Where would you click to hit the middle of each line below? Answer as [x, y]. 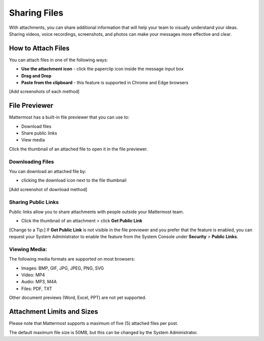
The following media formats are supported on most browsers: [72, 259]
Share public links [39, 133]
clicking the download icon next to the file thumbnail [74, 180]
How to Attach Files [39, 48]
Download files [36, 126]
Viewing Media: [28, 249]
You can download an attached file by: [48, 171]
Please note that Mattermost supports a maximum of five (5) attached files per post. [94, 323]
